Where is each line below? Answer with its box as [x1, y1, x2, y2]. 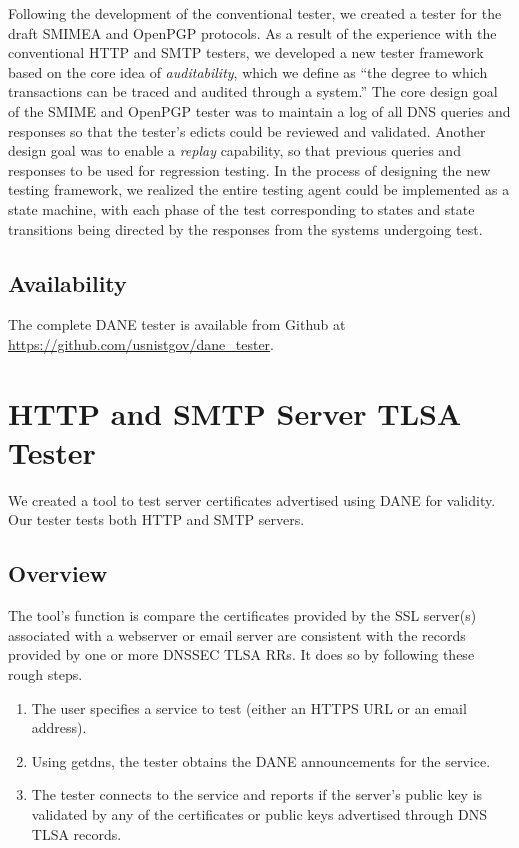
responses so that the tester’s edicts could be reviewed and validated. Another [8, 120, 486, 141]
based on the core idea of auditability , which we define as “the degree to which [8, 61, 488, 82]
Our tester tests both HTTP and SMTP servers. [8, 509, 305, 530]
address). [31, 717, 87, 738]
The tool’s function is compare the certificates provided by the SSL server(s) [8, 605, 477, 626]
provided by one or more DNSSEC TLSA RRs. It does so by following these [8, 644, 475, 665]
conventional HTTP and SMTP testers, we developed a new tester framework [8, 42, 484, 63]
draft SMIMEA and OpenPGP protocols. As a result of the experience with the [8, 22, 497, 43]
